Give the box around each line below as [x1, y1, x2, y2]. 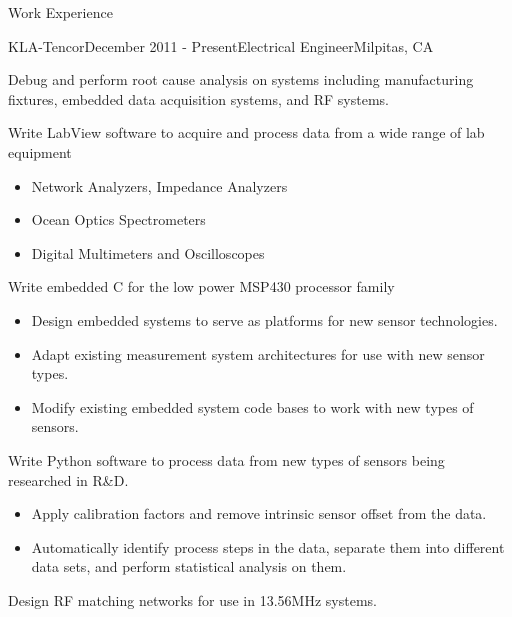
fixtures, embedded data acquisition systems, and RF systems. [8, 88, 389, 109]
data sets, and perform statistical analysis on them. [31, 556, 347, 577]
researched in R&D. [8, 469, 129, 490]
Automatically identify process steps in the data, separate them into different [31, 536, 505, 557]
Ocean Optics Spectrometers [31, 209, 206, 230]
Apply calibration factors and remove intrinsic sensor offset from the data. [31, 503, 487, 524]
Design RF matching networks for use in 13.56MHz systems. [8, 589, 377, 610]
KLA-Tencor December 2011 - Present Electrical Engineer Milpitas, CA [8, 35, 434, 56]
